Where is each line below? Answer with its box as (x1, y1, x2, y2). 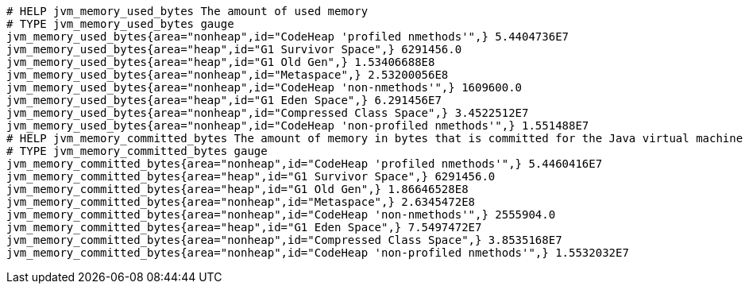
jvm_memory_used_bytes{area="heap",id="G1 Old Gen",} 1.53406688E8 (6, 56, 435, 68)
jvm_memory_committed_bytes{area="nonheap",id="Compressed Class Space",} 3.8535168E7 (6, 234, 562, 246)
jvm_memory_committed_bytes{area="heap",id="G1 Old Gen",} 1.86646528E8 (6, 183, 469, 195)
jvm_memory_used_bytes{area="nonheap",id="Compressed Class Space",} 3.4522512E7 (6, 106, 529, 119)
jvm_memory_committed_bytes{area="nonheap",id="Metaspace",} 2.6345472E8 (6, 195, 476, 208)
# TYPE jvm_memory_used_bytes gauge (6, 17, 234, 30)
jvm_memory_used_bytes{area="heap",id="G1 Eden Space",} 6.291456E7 (6, 94, 442, 106)
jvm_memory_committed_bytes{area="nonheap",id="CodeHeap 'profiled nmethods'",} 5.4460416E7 (6, 157, 603, 170)
